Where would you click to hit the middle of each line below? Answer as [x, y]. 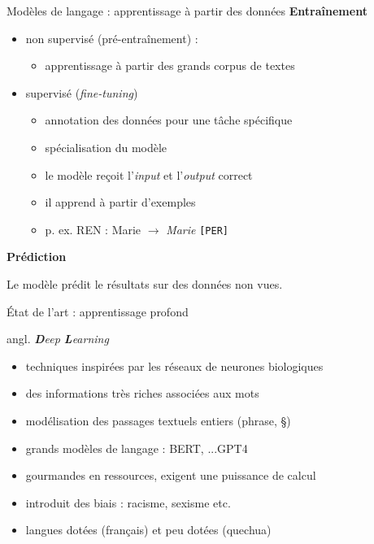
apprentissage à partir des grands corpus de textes [170, 65]
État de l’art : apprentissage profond [98, 311]
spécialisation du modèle [106, 147]
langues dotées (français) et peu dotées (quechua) [148, 530]
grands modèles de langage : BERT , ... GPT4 [137, 448]
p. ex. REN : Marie [93, 229]
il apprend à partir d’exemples [120, 202]
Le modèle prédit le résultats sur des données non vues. [145, 284]
